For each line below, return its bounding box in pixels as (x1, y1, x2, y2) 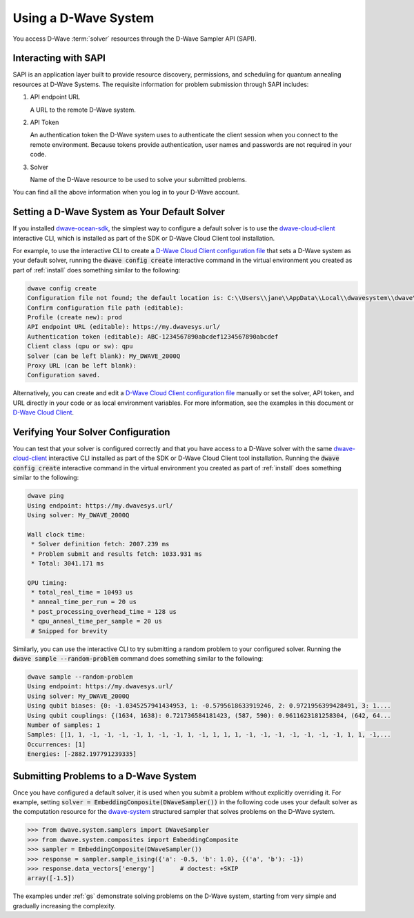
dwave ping (27, 492, 64, 500)
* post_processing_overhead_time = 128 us (31, 608, 177, 615)
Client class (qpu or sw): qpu (27, 342, 134, 350)
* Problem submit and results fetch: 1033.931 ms (31, 550, 203, 558)
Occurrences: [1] (27, 740, 86, 748)
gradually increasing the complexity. (12, 901, 117, 910)
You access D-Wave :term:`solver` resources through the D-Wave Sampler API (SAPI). (12, 34, 257, 43)
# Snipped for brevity (31, 627, 108, 635)
